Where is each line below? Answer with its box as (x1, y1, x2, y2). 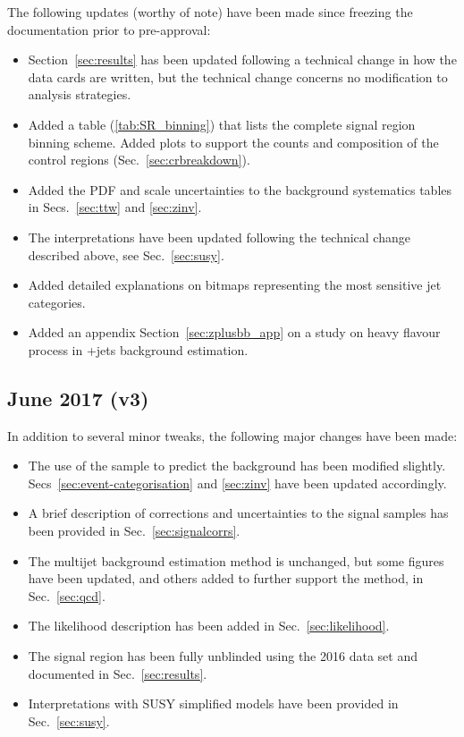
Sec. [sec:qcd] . (28, 586, 105, 605)
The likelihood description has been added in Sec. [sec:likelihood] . (28, 616, 390, 635)
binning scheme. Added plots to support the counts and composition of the (28, 132, 439, 151)
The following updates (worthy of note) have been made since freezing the (7, 3, 413, 21)
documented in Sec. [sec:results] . (28, 664, 207, 682)
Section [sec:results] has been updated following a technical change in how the (28, 50, 457, 69)
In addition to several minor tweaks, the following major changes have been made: (7, 426, 458, 445)
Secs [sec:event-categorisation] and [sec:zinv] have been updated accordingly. (28, 473, 447, 492)
